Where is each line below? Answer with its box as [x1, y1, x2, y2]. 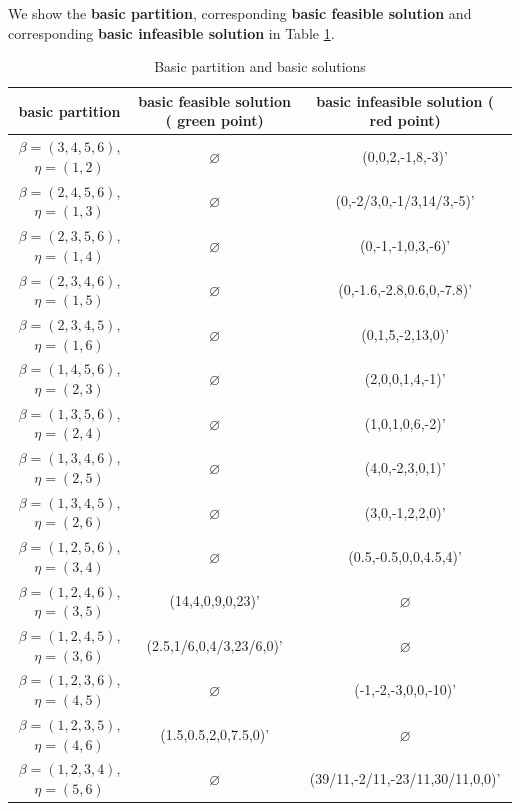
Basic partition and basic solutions [154, 56, 366, 77]
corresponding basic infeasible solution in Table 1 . [8, 22, 335, 43]
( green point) [165, 110, 264, 131]
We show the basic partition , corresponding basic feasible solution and [8, 3, 472, 23]
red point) [369, 110, 441, 131]
